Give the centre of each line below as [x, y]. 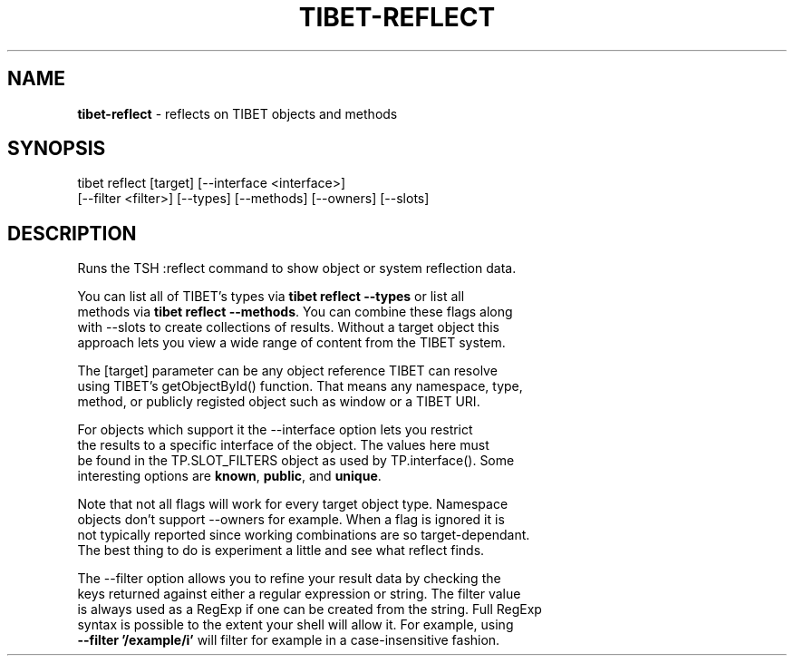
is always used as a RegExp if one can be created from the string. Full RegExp [310, 609]
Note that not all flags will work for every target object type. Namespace [293, 504]
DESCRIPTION [72, 233]
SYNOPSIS [57, 149]
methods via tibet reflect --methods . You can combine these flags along [295, 312]
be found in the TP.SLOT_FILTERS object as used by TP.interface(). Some [296, 461]
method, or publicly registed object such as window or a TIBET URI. [279, 402]
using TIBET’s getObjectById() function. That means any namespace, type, [300, 386]
